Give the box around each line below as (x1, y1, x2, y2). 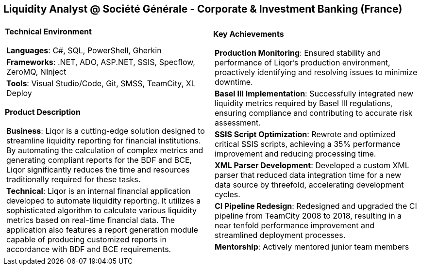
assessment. (215, 118, 261, 128)
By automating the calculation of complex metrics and (6, 145, 203, 156)
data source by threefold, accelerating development (215, 180, 404, 190)
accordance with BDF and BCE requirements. (6, 244, 171, 254)
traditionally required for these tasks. (6, 174, 141, 185)
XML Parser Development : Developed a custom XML (215, 160, 409, 171)
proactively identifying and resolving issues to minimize (215, 67, 418, 78)
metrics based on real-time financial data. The (6, 215, 175, 225)
